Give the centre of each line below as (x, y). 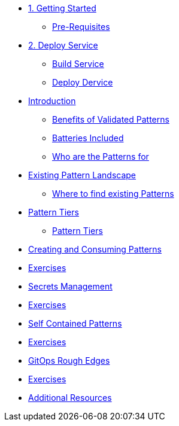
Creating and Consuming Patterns (95, 249)
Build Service (78, 64)
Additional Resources (70, 398)
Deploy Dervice (83, 82)
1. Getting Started (62, 8)
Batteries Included (88, 138)
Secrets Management (70, 286)
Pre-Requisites (81, 27)
